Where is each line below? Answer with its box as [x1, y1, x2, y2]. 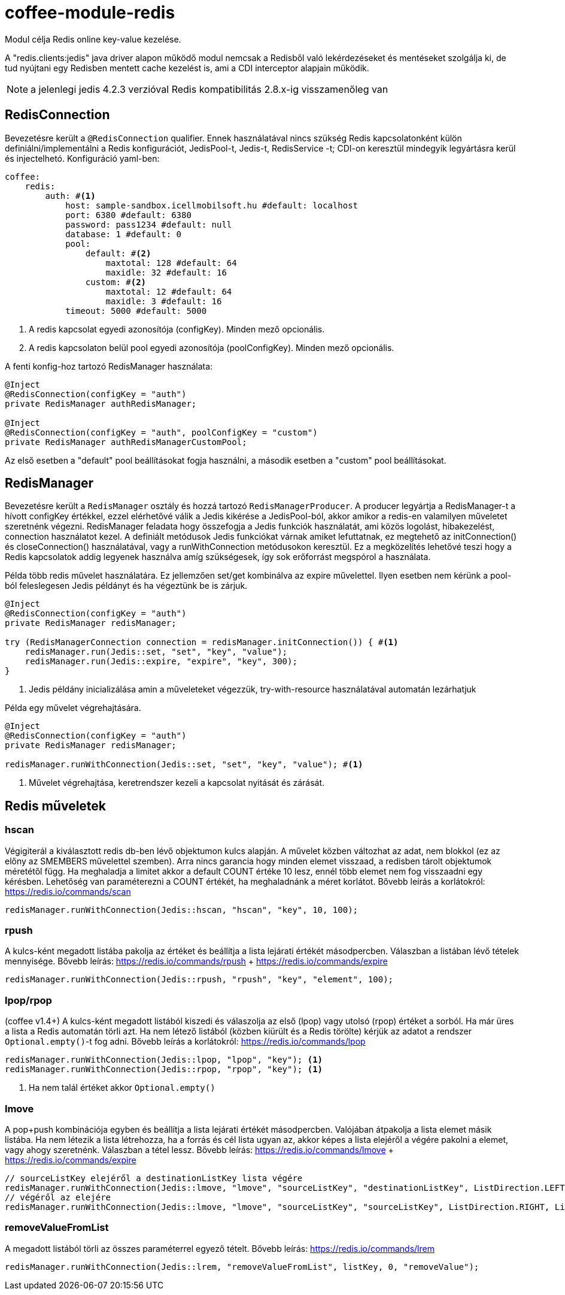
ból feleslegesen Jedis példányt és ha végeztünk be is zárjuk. [5, 580, 248, 591]
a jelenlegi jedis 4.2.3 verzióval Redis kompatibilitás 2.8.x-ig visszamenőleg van [31, 83, 388, 95]
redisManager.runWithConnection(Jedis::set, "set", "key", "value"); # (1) [5, 760, 363, 770]
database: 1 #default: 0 [65, 229, 182, 239]
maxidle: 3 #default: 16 [105, 296, 222, 306]
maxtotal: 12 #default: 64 [105, 286, 232, 296]
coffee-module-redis [5, 2, 175, 23]
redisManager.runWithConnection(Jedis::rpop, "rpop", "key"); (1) [5, 1064, 323, 1075]
